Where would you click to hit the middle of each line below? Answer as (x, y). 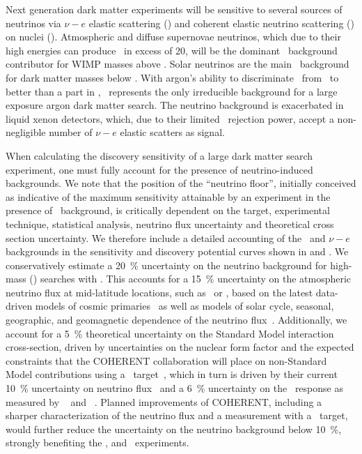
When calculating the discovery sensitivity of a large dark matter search (159, 155)
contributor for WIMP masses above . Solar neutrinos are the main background (178, 64)
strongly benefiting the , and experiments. (97, 442)
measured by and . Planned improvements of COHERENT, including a (164, 401)
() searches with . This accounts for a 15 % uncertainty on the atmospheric (190, 279)
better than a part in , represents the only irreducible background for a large (172, 91)
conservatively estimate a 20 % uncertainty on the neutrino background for (166, 265)
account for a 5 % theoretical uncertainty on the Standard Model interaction (170, 333)
